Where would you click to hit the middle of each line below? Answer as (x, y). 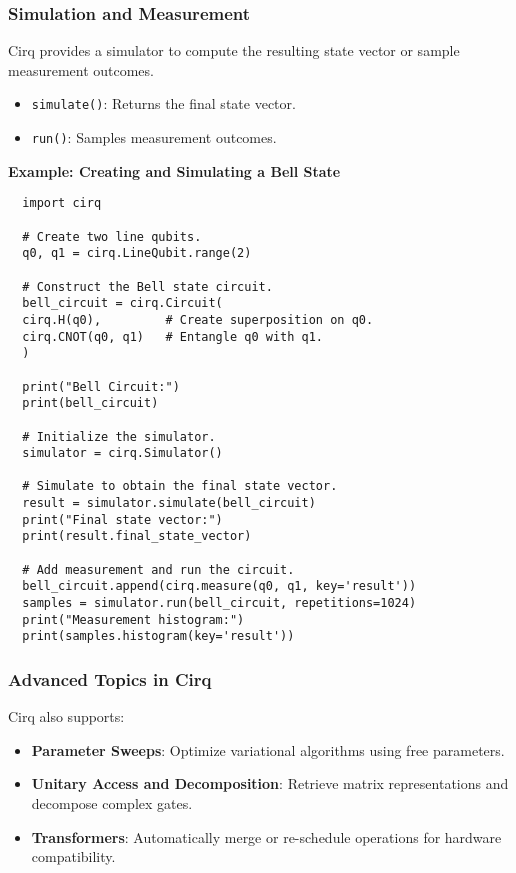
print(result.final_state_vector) (137, 536)
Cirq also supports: (66, 716)
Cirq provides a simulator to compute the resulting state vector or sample (234, 50)
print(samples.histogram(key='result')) (158, 636)
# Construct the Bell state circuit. (147, 286)
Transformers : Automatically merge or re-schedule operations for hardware (266, 836)
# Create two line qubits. (112, 236)
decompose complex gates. (112, 803)
